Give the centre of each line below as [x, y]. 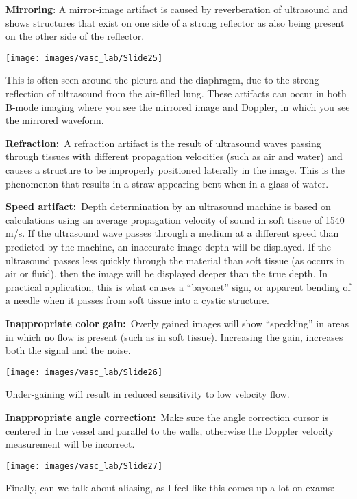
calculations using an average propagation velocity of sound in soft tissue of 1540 [175, 219]
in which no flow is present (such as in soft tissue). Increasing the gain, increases [174, 336]
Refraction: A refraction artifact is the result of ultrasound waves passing [163, 143]
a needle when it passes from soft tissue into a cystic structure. [137, 300]
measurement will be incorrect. [70, 444]
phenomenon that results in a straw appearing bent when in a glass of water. [167, 183]
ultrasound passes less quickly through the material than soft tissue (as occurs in [175, 260]
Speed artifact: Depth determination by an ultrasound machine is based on [168, 206]
